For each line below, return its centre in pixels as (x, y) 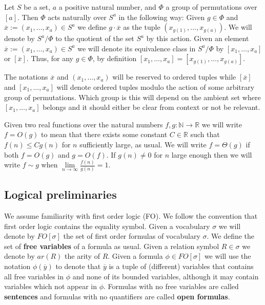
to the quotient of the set (95, 38)
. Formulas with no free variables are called (171, 286)
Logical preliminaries (60, 194)
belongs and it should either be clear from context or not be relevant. (151, 107)
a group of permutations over (211, 7)
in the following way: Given (162, 17)
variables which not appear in (51, 286)
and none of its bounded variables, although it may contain (166, 276)
